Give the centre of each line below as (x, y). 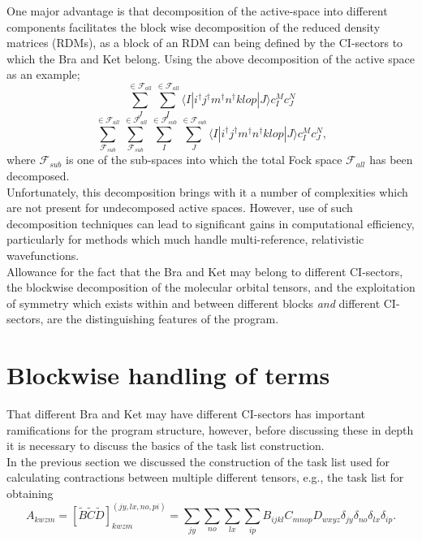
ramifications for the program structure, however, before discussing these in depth (210, 429)
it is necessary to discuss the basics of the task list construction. (166, 446)
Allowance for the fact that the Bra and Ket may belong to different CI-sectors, (205, 271)
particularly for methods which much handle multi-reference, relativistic (185, 239)
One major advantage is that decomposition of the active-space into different (197, 11)
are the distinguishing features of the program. (163, 319)
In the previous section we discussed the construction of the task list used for (198, 461)
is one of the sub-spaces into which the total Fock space (204, 160)
